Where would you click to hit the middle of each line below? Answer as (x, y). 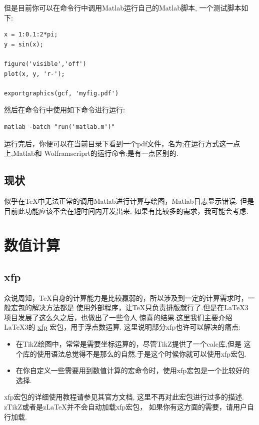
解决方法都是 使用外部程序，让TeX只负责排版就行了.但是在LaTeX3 (140, 307)
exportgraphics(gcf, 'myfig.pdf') (61, 93)
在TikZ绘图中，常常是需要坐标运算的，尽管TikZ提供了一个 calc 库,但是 (128, 344)
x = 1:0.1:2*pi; (31, 35)
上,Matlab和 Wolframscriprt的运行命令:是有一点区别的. (91, 153)
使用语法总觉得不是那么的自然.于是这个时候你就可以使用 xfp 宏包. (142, 353)
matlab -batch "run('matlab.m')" (59, 127)
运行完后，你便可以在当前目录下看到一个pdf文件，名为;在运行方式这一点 (122, 143)
